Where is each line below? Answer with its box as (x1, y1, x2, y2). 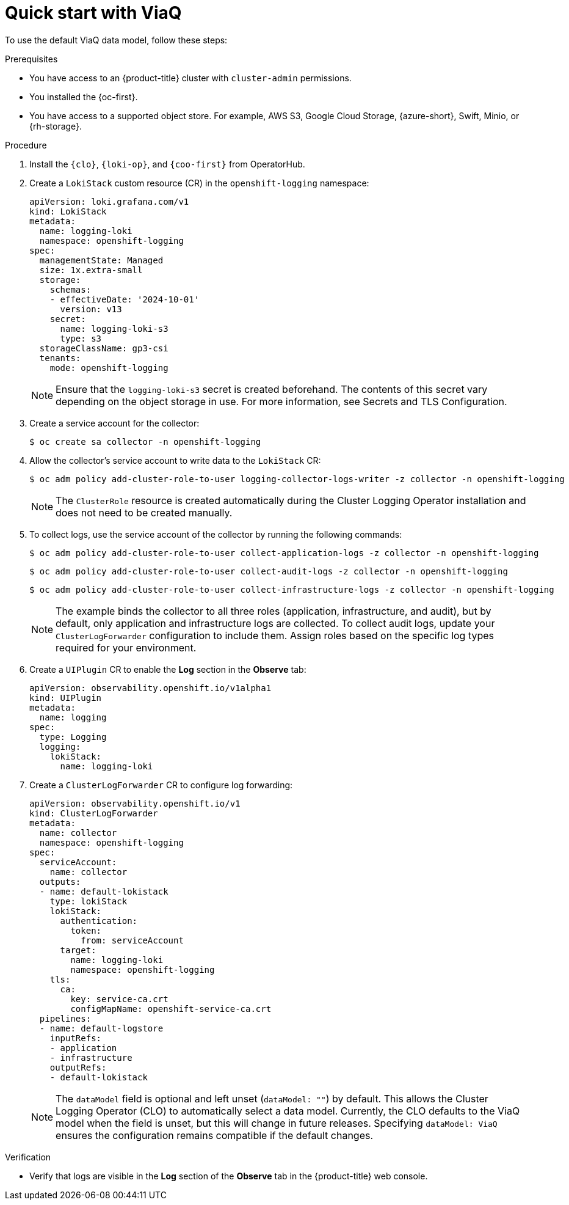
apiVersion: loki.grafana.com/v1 (29, 196, 189, 207)
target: (60, 945, 96, 955)
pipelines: (39, 1013, 92, 1024)
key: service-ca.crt (70, 994, 169, 1004)
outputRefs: (49, 1062, 107, 1072)
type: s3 (60, 333, 102, 343)
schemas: (49, 284, 92, 295)
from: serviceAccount (81, 935, 184, 945)
